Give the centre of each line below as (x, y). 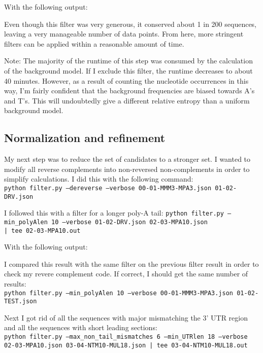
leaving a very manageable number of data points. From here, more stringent (124, 34)
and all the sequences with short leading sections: (81, 327)
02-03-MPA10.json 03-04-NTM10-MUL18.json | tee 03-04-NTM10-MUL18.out (126, 345)
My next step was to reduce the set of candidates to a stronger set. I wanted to (127, 159)
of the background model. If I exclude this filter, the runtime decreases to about (128, 70)
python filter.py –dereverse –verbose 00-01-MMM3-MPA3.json (108, 188)
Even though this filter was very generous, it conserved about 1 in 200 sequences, (130, 24)
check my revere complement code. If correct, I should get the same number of (126, 274)
